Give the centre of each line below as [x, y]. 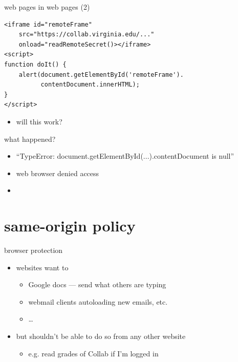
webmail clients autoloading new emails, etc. [98, 301]
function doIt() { [35, 64]
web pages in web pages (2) [47, 7]
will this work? [39, 121]
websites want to [42, 267]
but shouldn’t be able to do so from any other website [101, 336]
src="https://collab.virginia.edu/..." [86, 35]
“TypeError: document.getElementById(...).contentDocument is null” [125, 156]
